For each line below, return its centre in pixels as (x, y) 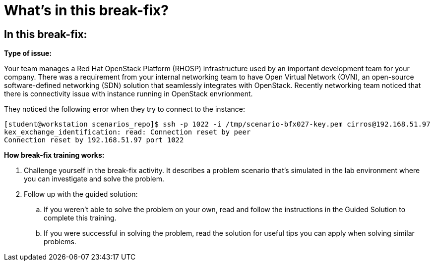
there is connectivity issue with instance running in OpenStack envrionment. (128, 94)
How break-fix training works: (54, 155)
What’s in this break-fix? (86, 10)
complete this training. (80, 218)
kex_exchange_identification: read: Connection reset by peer (127, 132)
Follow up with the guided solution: (81, 194)
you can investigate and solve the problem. (94, 179)
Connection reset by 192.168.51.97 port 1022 (94, 140)
